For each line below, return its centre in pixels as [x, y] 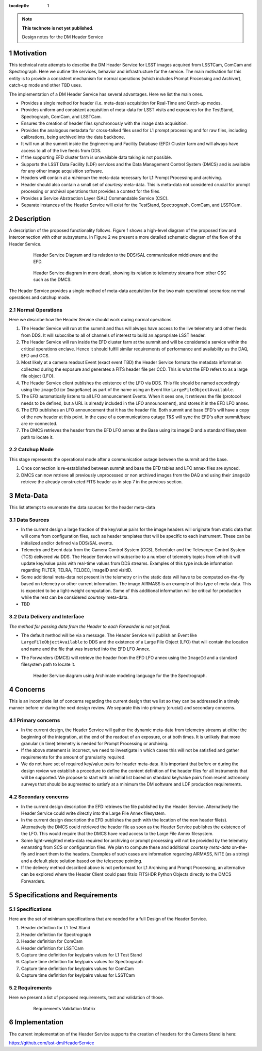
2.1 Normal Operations [36, 310]
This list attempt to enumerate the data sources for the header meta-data [82, 507]
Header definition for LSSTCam [52, 948]
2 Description [30, 219]
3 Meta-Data [28, 496]
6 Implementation [36, 1022]
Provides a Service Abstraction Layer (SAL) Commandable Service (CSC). [95, 198]
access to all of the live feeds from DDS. [61, 150]
